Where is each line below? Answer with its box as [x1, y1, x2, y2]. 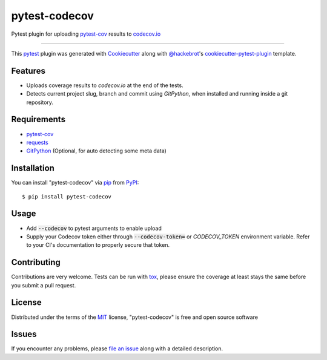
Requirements [11, 114, 66, 125]
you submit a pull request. [11, 281, 76, 289]
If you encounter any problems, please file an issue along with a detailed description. [11, 345, 223, 352]
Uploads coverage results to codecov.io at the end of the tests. [26, 82, 184, 89]
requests [26, 139, 48, 146]
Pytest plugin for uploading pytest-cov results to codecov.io [11, 30, 161, 38]
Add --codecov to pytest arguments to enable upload [26, 224, 162, 232]
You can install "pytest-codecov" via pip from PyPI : [11, 179, 139, 186]
